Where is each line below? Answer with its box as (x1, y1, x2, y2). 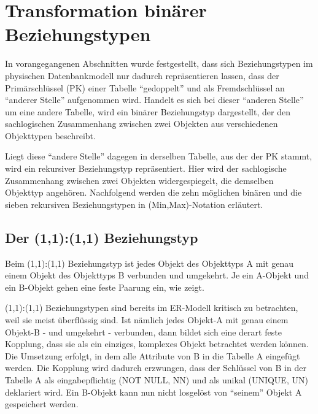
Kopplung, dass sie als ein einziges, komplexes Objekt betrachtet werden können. (5, 337, 309, 350)
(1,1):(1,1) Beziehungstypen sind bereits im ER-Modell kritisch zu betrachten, (5, 301, 298, 314)
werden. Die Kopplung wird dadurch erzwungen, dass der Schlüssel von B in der (5, 361, 306, 374)
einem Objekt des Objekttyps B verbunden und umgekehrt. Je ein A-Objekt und (5, 269, 309, 282)
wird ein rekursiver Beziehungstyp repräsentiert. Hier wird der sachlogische (5, 162, 287, 175)
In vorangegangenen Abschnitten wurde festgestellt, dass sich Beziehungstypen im (5, 57, 313, 70)
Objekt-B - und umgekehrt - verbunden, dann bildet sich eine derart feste (5, 325, 282, 338)
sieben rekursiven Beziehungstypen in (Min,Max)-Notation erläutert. (5, 197, 263, 210)
